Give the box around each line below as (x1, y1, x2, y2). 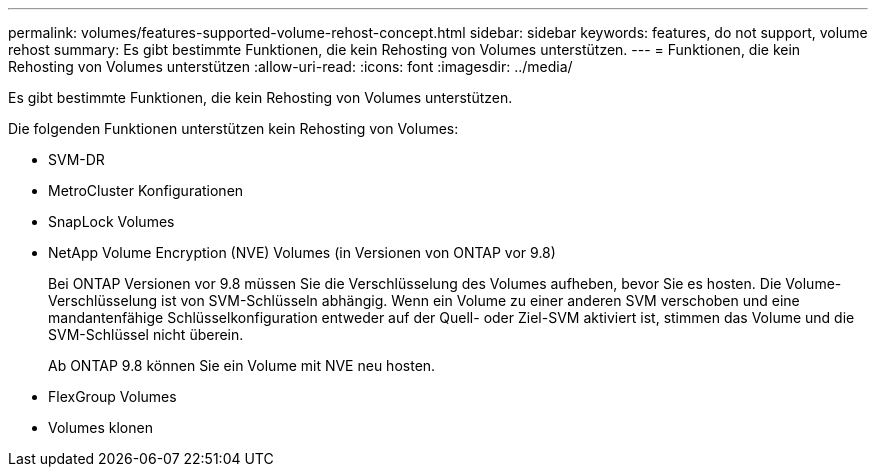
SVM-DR (48, 151, 105, 168)
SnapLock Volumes (48, 213, 175, 230)
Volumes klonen (48, 419, 153, 436)
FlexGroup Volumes (48, 388, 177, 405)
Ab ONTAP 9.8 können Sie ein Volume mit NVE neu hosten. (48, 357, 436, 374)
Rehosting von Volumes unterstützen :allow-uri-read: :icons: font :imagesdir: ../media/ (8, 58, 573, 75)
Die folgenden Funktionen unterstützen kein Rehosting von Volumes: (8, 120, 459, 137)
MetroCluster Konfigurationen (48, 182, 244, 199)
